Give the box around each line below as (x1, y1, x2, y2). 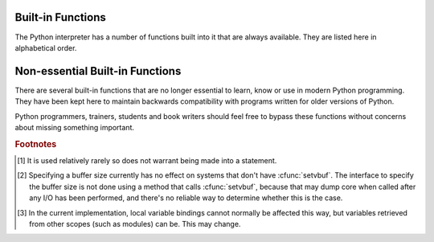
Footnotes (14, 138, 57, 150)
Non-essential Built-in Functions (14, 64, 182, 78)
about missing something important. (14, 122, 135, 132)
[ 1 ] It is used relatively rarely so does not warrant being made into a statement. (17, 156, 277, 166)
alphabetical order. (14, 43, 77, 52)
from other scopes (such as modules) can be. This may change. (29, 219, 241, 228)
